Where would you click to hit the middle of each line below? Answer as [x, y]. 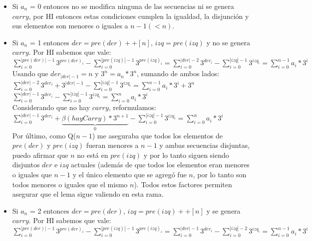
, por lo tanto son [220, 175]
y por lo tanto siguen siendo [186, 155]
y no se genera [228, 42]
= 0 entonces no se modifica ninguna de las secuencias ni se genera [132, 6]
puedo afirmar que [40, 155]
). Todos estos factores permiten [183, 184]
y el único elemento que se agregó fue [130, 175]
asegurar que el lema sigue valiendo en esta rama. [88, 194]
